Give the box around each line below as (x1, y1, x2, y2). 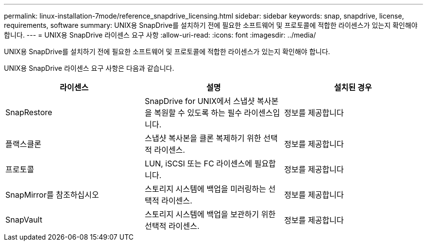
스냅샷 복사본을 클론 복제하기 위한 (144, 133, 261, 143)
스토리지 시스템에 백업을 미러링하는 (144, 184, 267, 194)
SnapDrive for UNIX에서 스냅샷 (144, 96, 255, 106)
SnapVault (5, 215, 42, 225)
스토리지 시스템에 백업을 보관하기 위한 (144, 209, 276, 219)
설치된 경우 (334, 82, 372, 92)
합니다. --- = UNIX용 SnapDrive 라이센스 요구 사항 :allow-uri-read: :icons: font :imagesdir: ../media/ (4, 31, 316, 39)
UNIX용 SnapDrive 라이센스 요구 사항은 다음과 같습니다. (4, 64, 175, 72)
